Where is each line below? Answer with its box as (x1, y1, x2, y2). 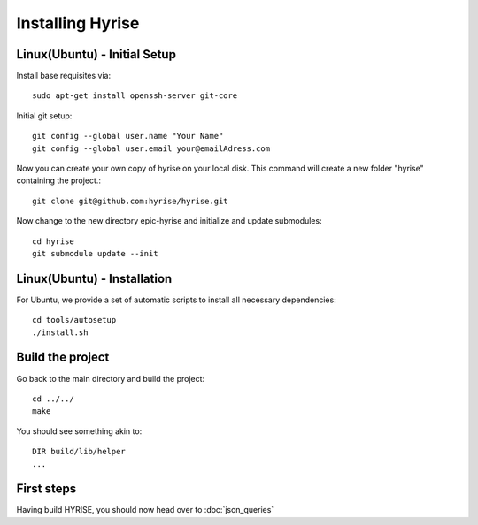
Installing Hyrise (16, 13, 140, 33)
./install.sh (32, 327, 89, 338)
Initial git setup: (16, 110, 73, 121)
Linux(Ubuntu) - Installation (16, 270, 173, 286)
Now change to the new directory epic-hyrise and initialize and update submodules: (16, 216, 322, 226)
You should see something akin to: (16, 425, 143, 437)
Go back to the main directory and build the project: (16, 373, 205, 384)
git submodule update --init (32, 248, 158, 258)
